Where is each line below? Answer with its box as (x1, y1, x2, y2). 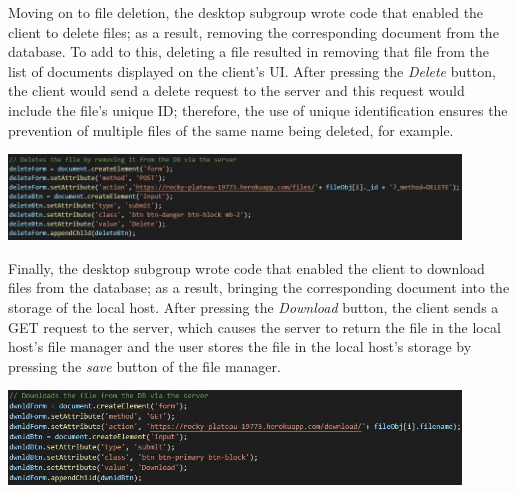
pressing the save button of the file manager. (8, 355, 281, 376)
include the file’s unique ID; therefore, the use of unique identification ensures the (8, 99, 508, 120)
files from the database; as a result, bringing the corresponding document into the (8, 277, 510, 298)
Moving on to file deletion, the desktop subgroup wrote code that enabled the (8, 2, 484, 22)
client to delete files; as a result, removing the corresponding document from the (8, 21, 499, 42)
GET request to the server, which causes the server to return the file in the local (8, 316, 501, 337)
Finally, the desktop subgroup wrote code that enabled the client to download (8, 257, 485, 278)
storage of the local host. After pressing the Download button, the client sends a (8, 297, 499, 317)
